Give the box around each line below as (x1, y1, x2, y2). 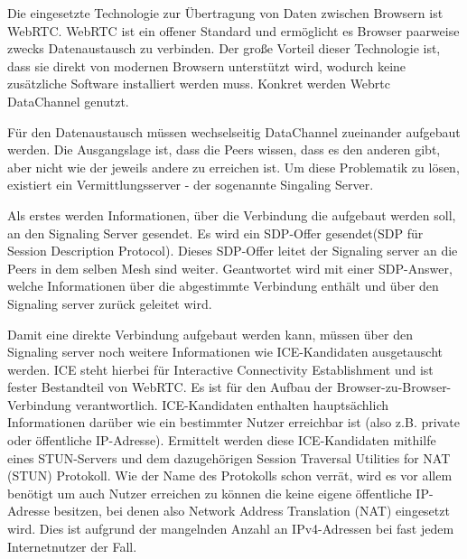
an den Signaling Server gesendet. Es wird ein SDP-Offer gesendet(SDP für (7, 223, 424, 242)
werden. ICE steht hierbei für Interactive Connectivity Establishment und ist (7, 359, 434, 378)
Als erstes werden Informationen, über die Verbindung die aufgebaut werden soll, (7, 205, 456, 224)
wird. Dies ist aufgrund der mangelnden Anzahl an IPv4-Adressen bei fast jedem (7, 519, 454, 538)
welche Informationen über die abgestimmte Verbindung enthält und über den (7, 276, 439, 295)
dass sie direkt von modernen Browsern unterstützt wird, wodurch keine (7, 56, 406, 75)
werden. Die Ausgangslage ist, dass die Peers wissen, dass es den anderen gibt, (7, 140, 441, 159)
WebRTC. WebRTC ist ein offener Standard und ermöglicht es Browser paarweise (7, 21, 460, 40)
